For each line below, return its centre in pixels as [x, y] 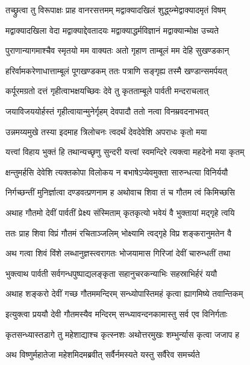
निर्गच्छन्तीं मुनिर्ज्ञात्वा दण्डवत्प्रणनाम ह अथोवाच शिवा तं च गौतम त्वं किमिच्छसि [120, 192]
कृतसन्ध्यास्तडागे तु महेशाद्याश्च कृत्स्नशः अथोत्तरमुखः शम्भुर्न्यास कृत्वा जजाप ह [123, 334]
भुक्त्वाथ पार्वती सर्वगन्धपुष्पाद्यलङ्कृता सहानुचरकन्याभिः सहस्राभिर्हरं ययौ [111, 273]
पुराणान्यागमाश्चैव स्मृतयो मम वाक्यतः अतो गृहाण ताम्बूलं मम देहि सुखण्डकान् [117, 50]
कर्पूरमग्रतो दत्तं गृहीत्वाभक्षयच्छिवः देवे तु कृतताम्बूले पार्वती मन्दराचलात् [107, 91]
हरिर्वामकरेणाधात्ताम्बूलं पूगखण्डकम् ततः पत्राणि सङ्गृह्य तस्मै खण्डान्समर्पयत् [116, 70]
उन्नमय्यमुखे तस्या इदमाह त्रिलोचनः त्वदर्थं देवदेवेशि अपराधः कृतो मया [106, 131]
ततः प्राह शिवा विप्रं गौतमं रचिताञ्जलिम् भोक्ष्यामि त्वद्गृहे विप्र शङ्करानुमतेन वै [119, 233]
